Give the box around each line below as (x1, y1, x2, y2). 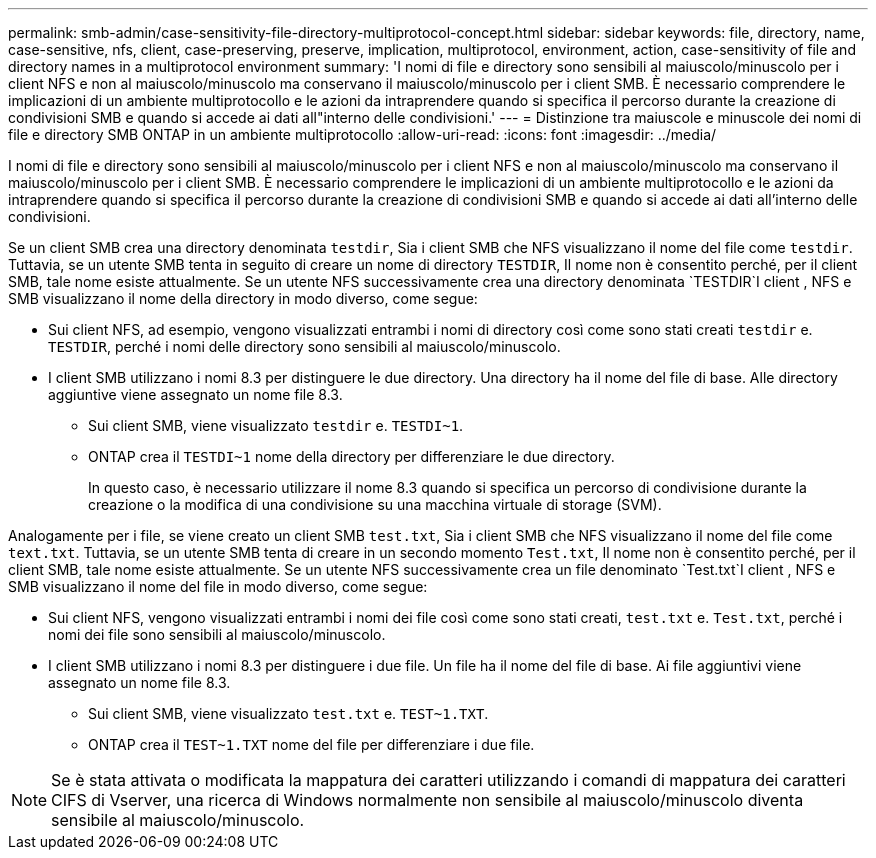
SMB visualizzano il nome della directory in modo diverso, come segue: (8, 290, 478, 307)
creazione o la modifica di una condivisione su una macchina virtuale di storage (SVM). (88, 496, 662, 513)
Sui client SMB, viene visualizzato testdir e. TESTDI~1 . (88, 417, 464, 434)
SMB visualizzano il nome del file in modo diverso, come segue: (8, 578, 428, 595)
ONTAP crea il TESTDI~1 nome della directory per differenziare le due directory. (88, 448, 615, 465)
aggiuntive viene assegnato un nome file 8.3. (48, 386, 343, 403)
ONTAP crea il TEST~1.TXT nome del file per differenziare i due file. (88, 736, 535, 753)
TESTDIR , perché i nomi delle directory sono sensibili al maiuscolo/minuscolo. (48, 338, 561, 355)
